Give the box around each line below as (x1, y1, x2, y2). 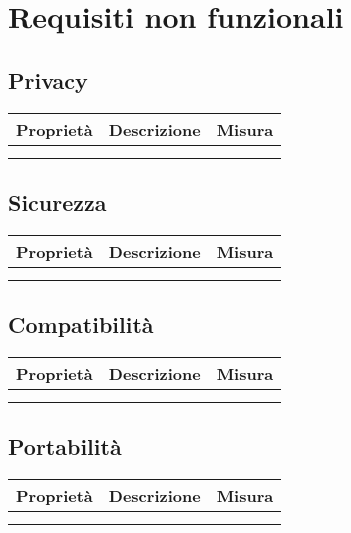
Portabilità (8, 431, 122, 462)
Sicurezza (8, 186, 107, 217)
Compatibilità (8, 309, 154, 340)
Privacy (8, 64, 88, 95)
